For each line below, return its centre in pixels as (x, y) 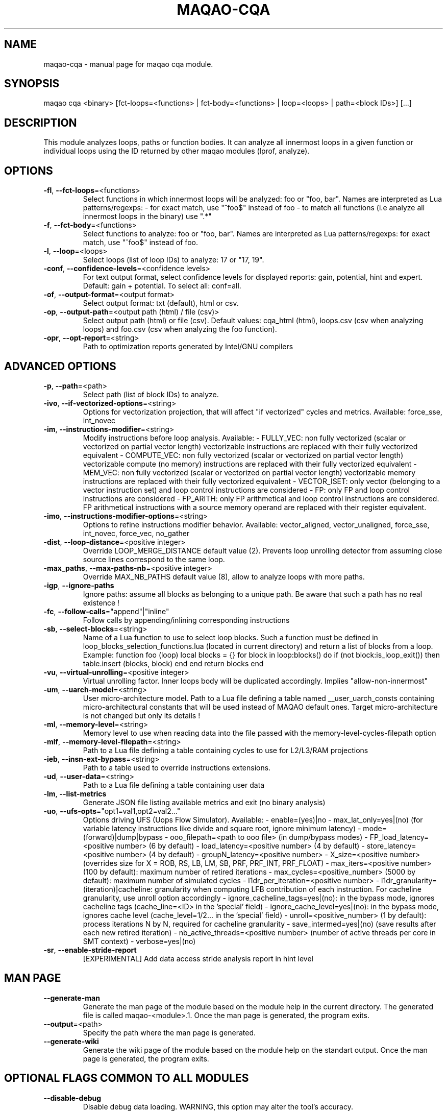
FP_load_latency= (399, 837)
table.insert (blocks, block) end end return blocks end (173, 663)
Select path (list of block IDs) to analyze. (151, 394)
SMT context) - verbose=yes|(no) (139, 941)
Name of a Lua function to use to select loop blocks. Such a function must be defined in (230, 637)
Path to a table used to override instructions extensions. (177, 767)
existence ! (101, 602)
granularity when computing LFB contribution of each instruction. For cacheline (288, 889)
